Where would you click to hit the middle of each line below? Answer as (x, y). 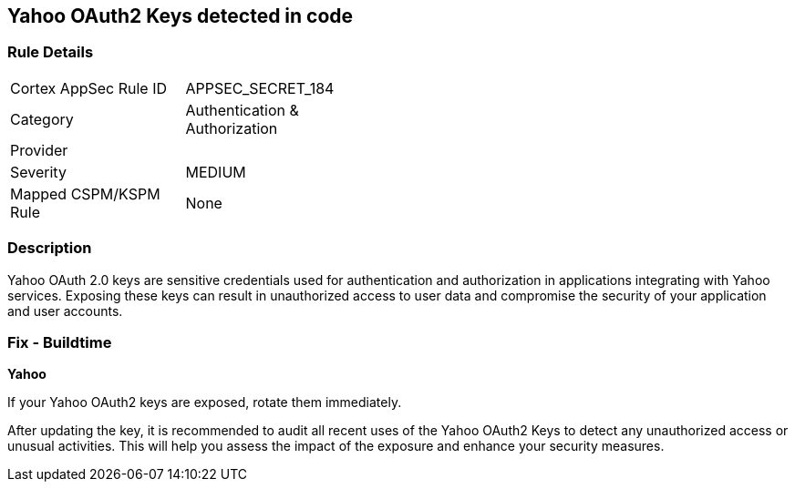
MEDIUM (216, 172)
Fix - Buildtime (60, 342)
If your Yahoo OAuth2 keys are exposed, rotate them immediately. (205, 402)
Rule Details (51, 52)
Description (50, 248)
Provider (39, 150)
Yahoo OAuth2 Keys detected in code (181, 16)
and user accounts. (65, 311)
